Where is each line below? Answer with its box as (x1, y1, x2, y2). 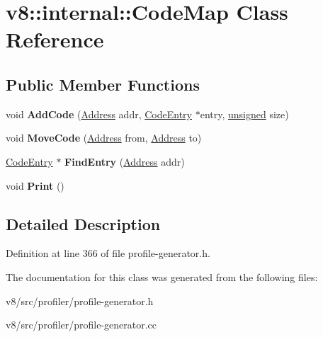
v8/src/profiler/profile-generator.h (6, 293, 154, 308)
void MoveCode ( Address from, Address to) (6, 130, 202, 145)
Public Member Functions (6, 73, 200, 95)
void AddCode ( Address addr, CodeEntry (6, 106, 192, 121)
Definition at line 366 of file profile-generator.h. (6, 246, 210, 261)
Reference (6, 25, 104, 54)
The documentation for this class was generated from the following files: (6, 269, 318, 284)
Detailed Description (6, 212, 161, 234)
